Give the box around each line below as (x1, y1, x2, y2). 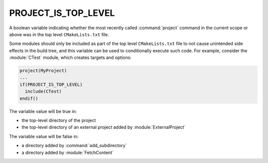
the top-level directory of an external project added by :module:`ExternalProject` (21, 124, 186, 130)
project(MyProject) (19, 68, 67, 74)
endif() (19, 96, 38, 101)
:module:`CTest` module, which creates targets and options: (9, 54, 132, 60)
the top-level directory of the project (21, 117, 96, 123)
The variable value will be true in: (9, 108, 77, 114)
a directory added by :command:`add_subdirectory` (21, 143, 127, 149)
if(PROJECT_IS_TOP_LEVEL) (19, 82, 83, 87)
